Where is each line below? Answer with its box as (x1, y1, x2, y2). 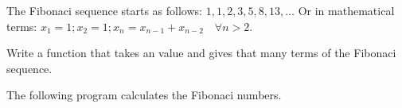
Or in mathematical (298, 2, 395, 18)
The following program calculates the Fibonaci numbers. (6, 87, 282, 103)
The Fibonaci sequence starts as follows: (6, 2, 202, 18)
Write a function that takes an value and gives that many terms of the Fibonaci (6, 44, 396, 61)
